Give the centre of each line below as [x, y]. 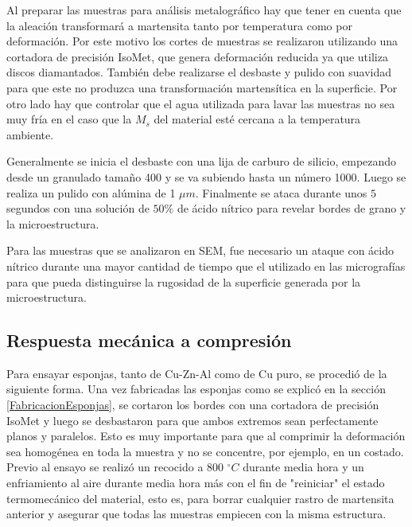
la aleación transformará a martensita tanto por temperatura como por [179, 25]
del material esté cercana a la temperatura [257, 119]
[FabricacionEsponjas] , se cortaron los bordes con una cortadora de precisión [193, 405]
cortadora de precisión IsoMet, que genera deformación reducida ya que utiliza [197, 56]
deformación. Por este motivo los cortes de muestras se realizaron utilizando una [202, 41]
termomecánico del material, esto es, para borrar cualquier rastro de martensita [200, 498]
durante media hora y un [303, 467]
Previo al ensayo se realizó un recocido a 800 [115, 467]
